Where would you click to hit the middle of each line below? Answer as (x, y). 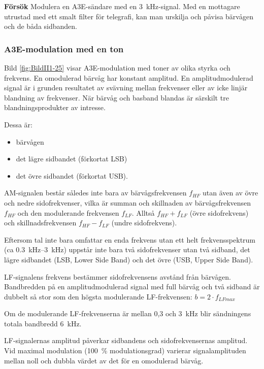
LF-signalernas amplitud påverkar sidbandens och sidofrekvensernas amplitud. (126, 340)
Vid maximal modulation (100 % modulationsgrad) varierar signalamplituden (125, 350)
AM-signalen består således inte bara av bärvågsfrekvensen (95, 193)
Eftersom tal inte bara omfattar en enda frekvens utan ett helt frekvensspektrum (130, 239)
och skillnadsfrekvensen (40, 223)
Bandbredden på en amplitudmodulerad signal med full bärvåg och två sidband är (132, 287)
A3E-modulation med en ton (64, 48)
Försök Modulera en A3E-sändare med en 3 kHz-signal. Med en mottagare (122, 6)
